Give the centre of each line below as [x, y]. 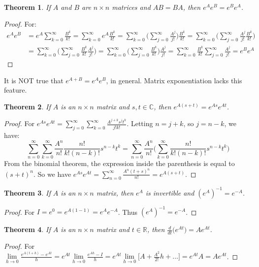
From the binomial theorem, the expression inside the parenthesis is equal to [119, 163]
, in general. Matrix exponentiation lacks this [174, 80]
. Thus [128, 212]
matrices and [131, 7]
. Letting [140, 123]
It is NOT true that [34, 80]
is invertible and [170, 192]
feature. [16, 90]
